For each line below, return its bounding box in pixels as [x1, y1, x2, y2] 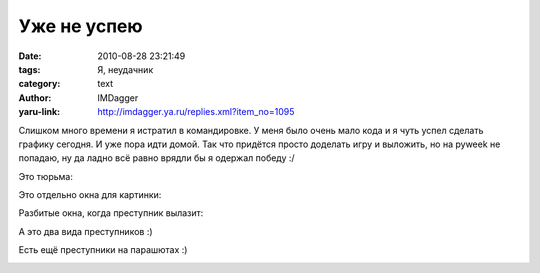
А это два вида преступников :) [18, 225, 154, 237]
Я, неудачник [97, 63, 154, 75]
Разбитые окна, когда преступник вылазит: [18, 207, 204, 219]
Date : [18, 50, 42, 62]
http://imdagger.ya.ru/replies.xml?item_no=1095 [97, 106, 295, 118]
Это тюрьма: [18, 170, 74, 182]
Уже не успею [18, 15, 144, 37]
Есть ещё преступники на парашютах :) [18, 244, 188, 256]
